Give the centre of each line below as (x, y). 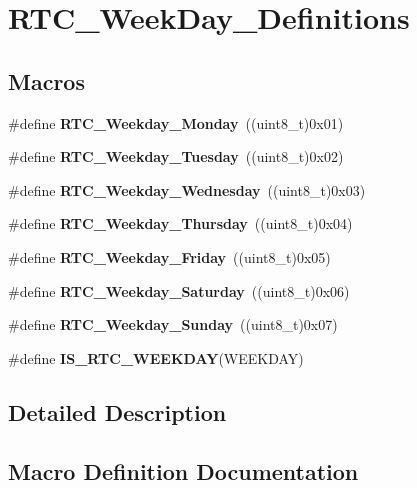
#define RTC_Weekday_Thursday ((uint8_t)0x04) (180, 223)
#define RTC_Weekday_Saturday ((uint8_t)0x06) (179, 290)
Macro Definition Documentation (183, 470)
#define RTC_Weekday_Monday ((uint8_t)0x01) (176, 122)
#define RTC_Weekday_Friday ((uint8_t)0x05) (169, 256)
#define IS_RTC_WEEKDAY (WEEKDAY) (156, 357)
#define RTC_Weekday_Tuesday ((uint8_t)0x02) (176, 156)
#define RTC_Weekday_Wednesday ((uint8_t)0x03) (187, 189)
